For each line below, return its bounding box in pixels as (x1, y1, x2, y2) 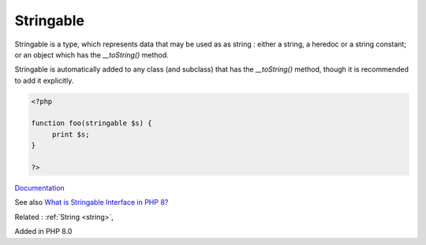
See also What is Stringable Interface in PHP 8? (14, 198, 169, 207)
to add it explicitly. (14, 76, 74, 85)
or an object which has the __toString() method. (14, 50, 169, 59)
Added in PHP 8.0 (14, 227, 73, 236)
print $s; (51, 130, 90, 139)
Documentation (14, 184, 65, 193)
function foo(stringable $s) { (31, 119, 153, 128)
